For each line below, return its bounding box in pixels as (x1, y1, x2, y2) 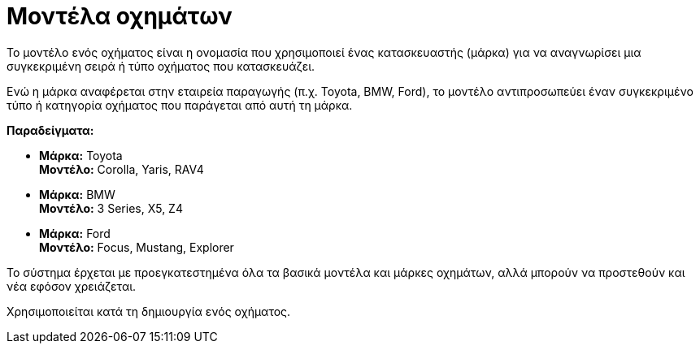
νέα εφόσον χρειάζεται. (7, 279, 137, 293)
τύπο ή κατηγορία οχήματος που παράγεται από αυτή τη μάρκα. (7, 97, 353, 112)
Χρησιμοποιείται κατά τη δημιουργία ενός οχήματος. (7, 304, 291, 318)
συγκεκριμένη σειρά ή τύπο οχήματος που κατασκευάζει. (7, 58, 315, 73)
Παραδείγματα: (7, 123, 94, 137)
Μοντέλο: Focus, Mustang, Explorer (39, 240, 234, 254)
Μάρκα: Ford (39, 226, 111, 240)
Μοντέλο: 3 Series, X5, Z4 (39, 201, 183, 215)
